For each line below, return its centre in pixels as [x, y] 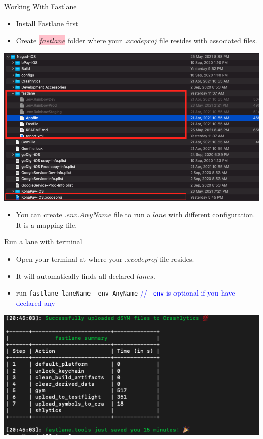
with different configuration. [212, 215]
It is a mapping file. [47, 224]
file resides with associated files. [208, 40]
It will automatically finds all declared [75, 276]
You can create [39, 215]
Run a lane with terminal [43, 242]
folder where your [95, 40]
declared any [35, 302]
